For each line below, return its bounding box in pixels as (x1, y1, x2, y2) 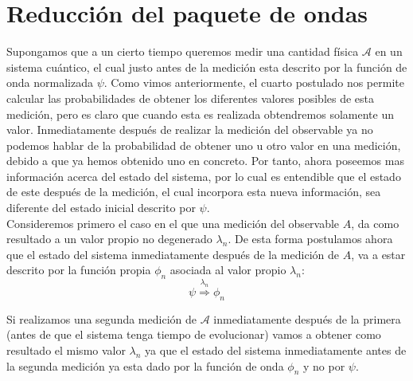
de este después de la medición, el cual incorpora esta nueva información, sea (6, 183, 381, 200)
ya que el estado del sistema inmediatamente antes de (145, 341, 407, 358)
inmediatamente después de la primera (213, 310, 401, 327)
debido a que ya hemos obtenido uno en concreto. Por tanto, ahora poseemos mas (6, 152, 404, 169)
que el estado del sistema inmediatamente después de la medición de (6, 245, 339, 262)
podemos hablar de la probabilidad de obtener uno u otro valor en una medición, (6, 136, 401, 153)
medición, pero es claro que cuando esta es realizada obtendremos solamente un (6, 105, 394, 122)
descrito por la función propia (6, 261, 151, 278)
